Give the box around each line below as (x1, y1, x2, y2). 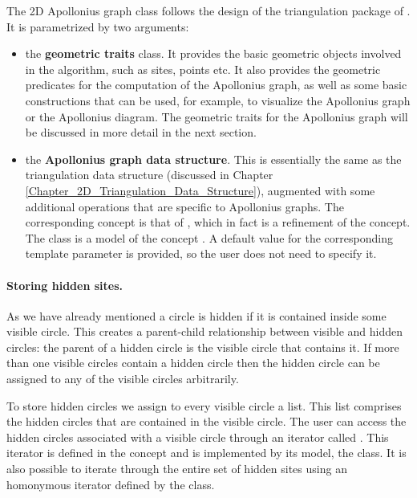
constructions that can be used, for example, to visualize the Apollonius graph (25, 92, 411, 108)
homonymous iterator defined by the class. (6, 476, 215, 492)
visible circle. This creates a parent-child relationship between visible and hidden (6, 323, 403, 340)
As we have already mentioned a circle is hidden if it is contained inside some (6, 307, 387, 324)
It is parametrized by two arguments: (6, 18, 189, 35)
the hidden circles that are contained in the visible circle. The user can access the (6, 413, 407, 430)
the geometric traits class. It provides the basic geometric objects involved (25, 45, 402, 62)
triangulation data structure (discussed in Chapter (25, 166, 273, 183)
